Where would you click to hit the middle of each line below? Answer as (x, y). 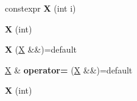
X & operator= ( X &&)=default (69, 69)
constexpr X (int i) (40, 8)
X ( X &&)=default (41, 49)
